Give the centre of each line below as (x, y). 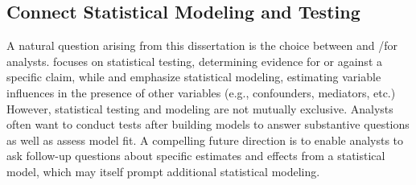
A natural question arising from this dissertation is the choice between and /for (202, 45)
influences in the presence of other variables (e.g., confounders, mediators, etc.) (201, 92)
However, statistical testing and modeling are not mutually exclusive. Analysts (200, 108)
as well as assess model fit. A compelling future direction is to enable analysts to (205, 140)
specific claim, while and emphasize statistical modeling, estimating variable (194, 77)
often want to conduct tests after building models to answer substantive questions (208, 124)
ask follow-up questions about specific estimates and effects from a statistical (196, 156)
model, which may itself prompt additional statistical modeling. (163, 171)
